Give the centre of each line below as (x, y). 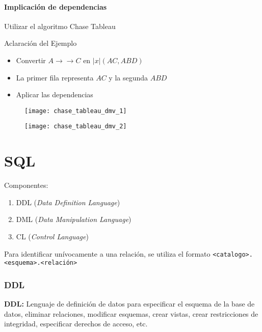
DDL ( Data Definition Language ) (68, 202)
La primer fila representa (55, 77)
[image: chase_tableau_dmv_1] (76, 111)
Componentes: (26, 185)
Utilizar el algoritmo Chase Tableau (60, 26)
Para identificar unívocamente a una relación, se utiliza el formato (107, 253)
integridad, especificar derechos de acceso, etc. (76, 324)
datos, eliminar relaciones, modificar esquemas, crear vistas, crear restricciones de (131, 313)
